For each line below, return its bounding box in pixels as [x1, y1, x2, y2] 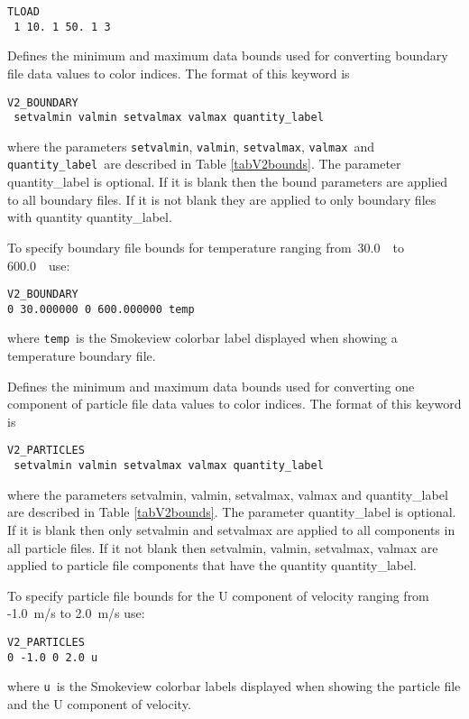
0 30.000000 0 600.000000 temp [7, 302, 195, 316]
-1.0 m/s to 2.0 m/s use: [7, 604, 145, 622]
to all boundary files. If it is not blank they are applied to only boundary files [7, 189, 437, 208]
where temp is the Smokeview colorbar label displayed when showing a [7, 328, 398, 347]
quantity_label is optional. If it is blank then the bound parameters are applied [7, 172, 448, 191]
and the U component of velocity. [7, 694, 191, 713]
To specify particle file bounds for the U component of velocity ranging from [7, 585, 429, 604]
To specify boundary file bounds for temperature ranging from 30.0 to [7, 237, 404, 256]
